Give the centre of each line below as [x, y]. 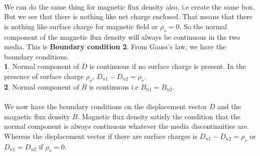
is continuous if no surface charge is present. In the [168, 66]
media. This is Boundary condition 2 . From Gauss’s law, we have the [115, 47]
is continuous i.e [114, 86]
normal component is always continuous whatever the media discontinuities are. [126, 126]
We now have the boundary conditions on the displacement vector [106, 106]
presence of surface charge [44, 76]
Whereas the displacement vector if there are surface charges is [101, 136]
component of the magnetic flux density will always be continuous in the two [122, 36]
